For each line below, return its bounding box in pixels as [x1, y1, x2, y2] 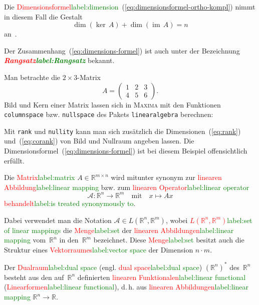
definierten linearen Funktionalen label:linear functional [77, 271, 246, 282]
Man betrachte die [4, 71, 61, 82]
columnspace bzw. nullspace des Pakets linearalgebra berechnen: [4, 109, 213, 119]
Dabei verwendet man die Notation [4, 214, 112, 225]
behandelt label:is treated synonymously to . [4, 197, 136, 208]
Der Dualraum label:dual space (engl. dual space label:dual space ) [4, 261, 202, 272]
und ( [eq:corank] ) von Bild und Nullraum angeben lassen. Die [4, 135, 194, 146]
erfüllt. [4, 155, 25, 165]
